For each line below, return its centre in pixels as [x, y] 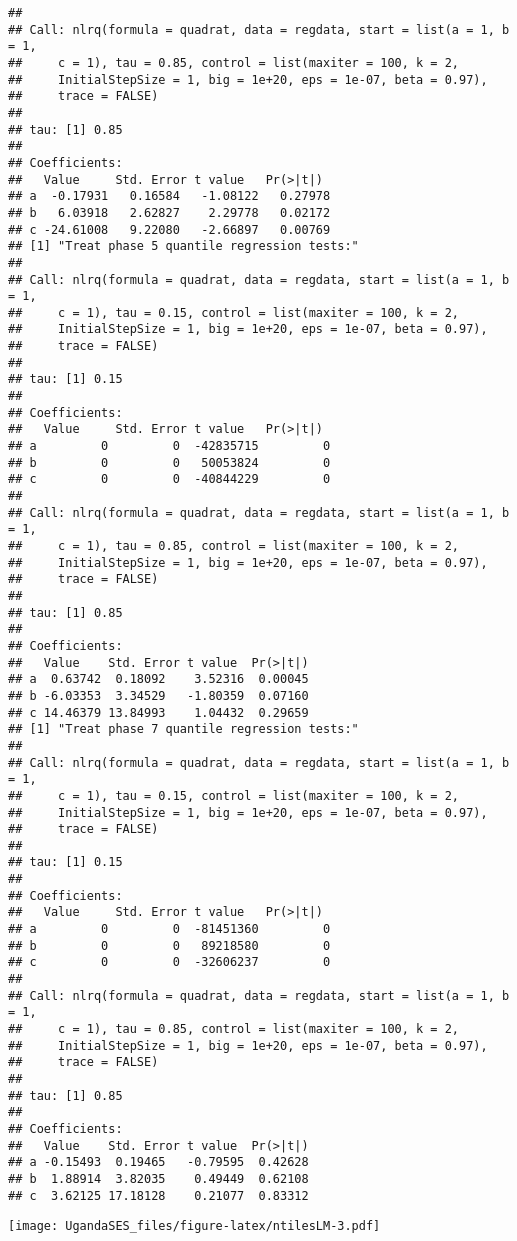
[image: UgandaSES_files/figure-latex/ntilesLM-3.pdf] [194, 1226]
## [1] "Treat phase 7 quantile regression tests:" [183, 729]
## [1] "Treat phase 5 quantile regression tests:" [183, 246]
